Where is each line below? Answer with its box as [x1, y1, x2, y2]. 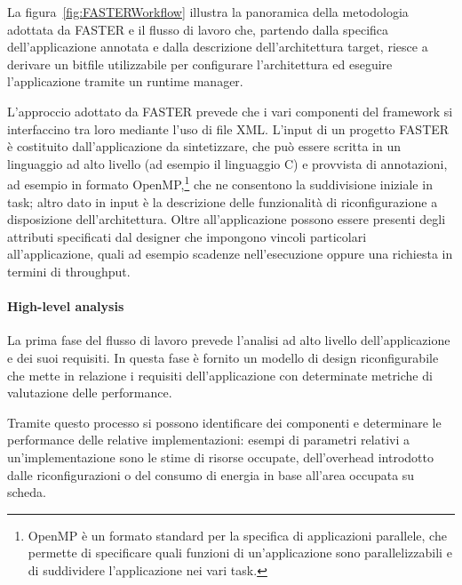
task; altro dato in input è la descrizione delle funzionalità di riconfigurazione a [7, 192, 438, 211]
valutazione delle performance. [7, 383, 172, 402]
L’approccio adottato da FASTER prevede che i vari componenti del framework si [7, 101, 453, 120]
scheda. [7, 483, 47, 501]
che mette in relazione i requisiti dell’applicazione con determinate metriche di [7, 365, 433, 384]
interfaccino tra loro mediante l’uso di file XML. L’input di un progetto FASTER [7, 119, 450, 138]
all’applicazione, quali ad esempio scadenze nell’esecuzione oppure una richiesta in [7, 244, 453, 263]
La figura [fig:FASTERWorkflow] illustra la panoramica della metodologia [7, 3, 409, 20]
